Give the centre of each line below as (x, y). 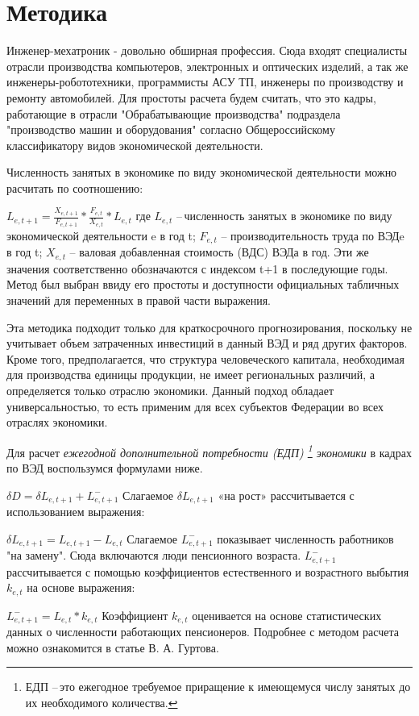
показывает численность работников (305, 538)
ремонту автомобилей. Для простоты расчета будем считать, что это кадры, (191, 97)
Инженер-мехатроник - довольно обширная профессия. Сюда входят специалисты (207, 50)
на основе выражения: (81, 587)
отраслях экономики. (57, 422)
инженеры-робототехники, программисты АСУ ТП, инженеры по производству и (205, 82)
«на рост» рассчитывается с (286, 495)
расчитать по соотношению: (75, 187)
